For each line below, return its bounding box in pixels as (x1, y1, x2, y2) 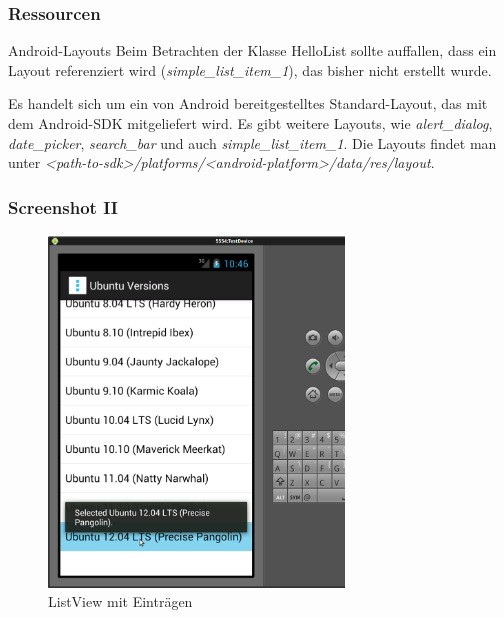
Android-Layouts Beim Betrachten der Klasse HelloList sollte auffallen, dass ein (8, 40, 497, 61)
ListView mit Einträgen (48, 591, 193, 612)
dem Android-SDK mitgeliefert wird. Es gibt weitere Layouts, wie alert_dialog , (8, 113, 493, 133)
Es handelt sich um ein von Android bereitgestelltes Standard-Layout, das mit (8, 93, 488, 114)
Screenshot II (8, 194, 118, 219)
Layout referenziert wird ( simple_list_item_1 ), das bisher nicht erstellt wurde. (8, 59, 492, 80)
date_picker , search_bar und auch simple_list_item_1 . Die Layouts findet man (8, 132, 497, 153)
